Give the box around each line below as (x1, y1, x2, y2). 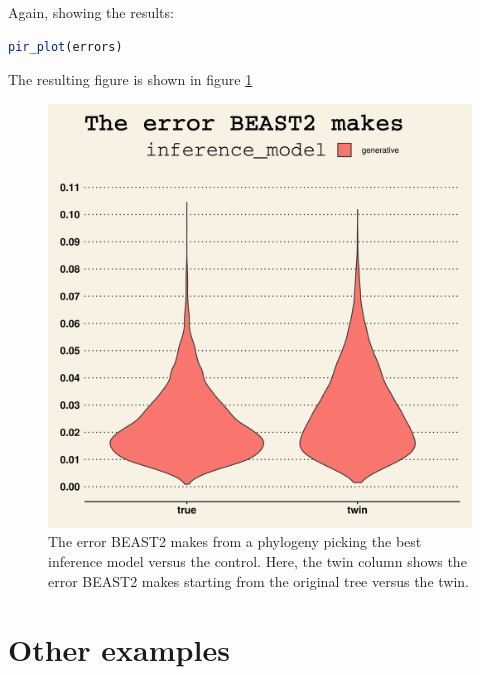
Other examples (8, 629, 230, 670)
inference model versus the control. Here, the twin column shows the (48, 550, 467, 571)
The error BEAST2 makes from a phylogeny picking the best (48, 531, 422, 552)
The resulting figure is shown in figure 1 (8, 69, 253, 90)
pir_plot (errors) (8, 39, 123, 54)
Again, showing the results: (8, 2, 174, 22)
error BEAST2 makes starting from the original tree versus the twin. (48, 570, 469, 591)
